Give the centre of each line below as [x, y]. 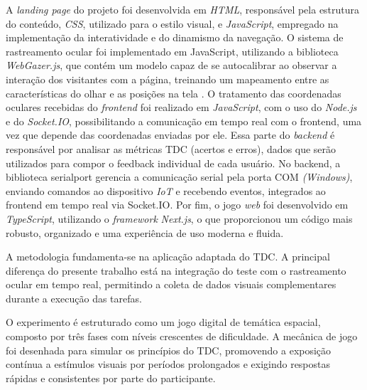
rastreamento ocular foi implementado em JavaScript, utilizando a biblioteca [172, 51]
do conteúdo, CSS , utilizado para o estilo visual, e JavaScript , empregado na [172, 23]
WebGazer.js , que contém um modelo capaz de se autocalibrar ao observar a [171, 65]
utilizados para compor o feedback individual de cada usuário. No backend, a [173, 163]
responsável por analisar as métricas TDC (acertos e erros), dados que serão [171, 148]
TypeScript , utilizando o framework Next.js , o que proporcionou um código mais [179, 218]
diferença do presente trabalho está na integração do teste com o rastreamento [176, 270]
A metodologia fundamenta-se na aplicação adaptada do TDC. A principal [168, 257]
